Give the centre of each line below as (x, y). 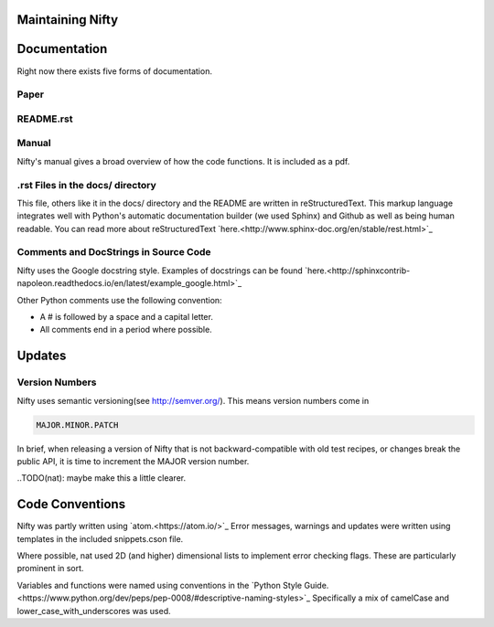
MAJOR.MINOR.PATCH (77, 425)
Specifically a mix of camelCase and (381, 598)
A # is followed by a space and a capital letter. (127, 317)
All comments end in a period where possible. (126, 330)
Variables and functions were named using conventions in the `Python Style (160, 585)
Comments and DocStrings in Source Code (114, 252)
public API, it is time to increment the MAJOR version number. (133, 461)
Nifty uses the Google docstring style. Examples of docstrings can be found (160, 271)
